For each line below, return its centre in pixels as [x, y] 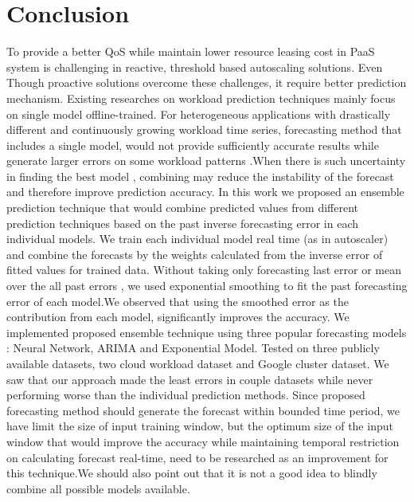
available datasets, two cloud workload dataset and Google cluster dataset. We [198, 363]
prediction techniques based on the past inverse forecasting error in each [182, 223]
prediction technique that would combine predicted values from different [183, 208]
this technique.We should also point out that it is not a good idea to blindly [192, 473]
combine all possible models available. [98, 488]
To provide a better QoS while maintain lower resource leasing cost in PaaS [191, 51]
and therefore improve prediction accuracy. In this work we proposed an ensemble [205, 192]
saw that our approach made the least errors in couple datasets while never [190, 379]
